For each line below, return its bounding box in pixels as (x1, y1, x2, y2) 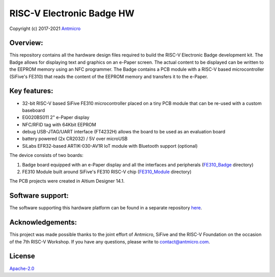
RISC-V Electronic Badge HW (9, 8, 135, 19)
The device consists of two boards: (9, 152, 84, 158)
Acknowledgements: (9, 218, 77, 227)
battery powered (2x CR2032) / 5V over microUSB (22, 135, 128, 142)
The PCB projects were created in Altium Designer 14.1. (9, 178, 125, 184)
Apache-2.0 (9, 265, 35, 271)
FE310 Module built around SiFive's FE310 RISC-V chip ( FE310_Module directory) (22, 169, 192, 175)
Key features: (9, 87, 53, 95)
